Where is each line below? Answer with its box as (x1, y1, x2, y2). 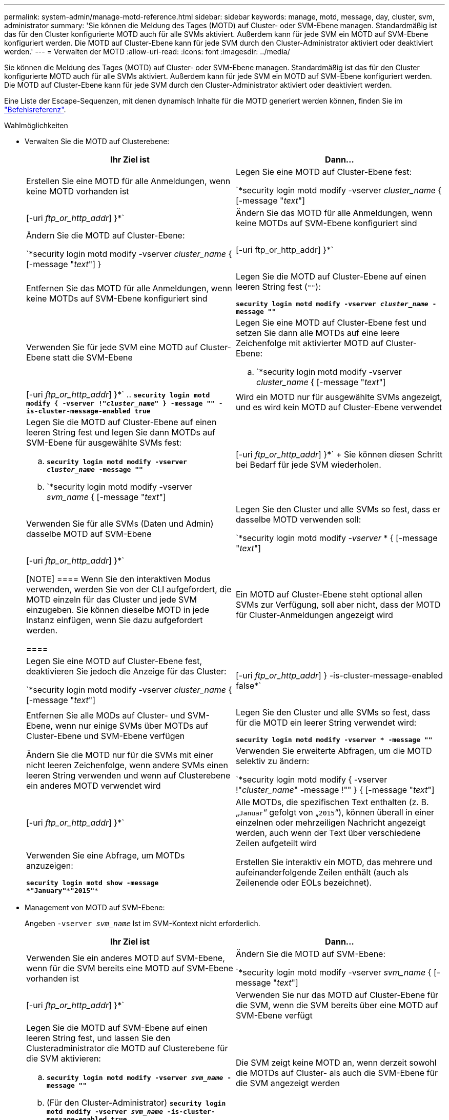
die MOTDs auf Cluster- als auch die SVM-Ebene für (236, 1068, 438, 1078)
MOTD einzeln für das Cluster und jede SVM (26, 594, 197, 605)
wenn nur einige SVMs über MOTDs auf (55, 720, 208, 731)
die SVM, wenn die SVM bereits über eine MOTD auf (236, 1000, 438, 1010)
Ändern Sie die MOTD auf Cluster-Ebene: (26, 230, 185, 241)
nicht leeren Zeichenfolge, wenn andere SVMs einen (26, 760, 228, 770)
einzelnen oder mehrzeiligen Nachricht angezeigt (236, 817, 426, 828)
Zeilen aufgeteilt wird (236, 838, 317, 848)
